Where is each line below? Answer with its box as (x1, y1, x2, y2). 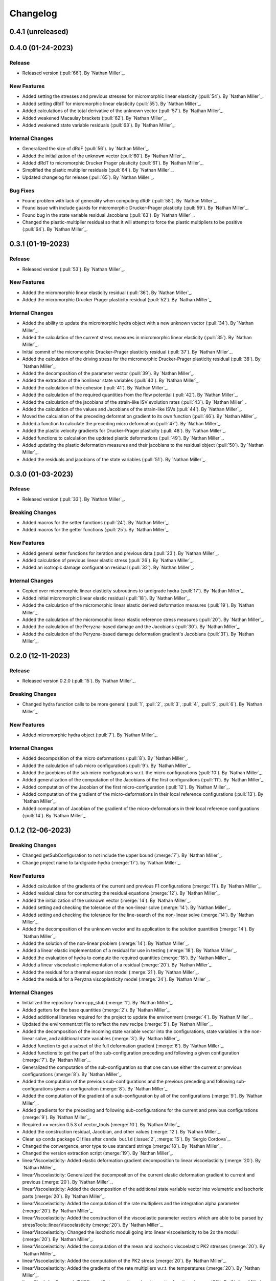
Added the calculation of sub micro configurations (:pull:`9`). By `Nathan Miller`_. (22, 762, 192, 769)
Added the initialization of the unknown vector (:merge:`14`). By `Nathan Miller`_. (22, 897, 191, 903)
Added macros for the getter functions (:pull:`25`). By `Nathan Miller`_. (22, 527, 170, 533)
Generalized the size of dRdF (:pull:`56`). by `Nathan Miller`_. (22, 146, 150, 152)
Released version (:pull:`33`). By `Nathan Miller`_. (22, 496, 125, 502)
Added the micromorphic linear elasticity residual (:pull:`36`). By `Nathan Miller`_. (22, 290, 193, 296)
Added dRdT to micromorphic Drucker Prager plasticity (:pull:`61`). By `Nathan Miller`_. (22, 159, 204, 166)
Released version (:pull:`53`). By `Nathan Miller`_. (22, 266, 125, 272)
